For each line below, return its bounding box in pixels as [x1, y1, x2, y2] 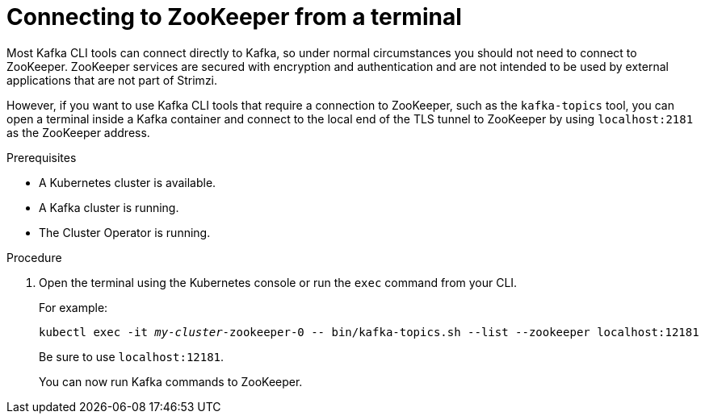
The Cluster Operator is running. [39, 225, 211, 239]
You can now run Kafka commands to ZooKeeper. [39, 374, 303, 389]
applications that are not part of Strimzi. [6, 73, 218, 87]
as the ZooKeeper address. [6, 125, 150, 139]
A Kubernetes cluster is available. [39, 175, 216, 189]
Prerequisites [6, 150, 77, 164]
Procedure [6, 250, 62, 264]
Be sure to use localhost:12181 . [39, 349, 225, 364]
